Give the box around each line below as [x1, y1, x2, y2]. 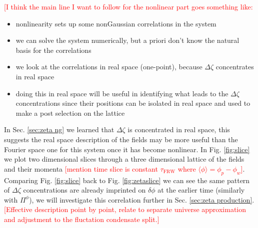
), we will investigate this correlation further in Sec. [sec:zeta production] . [29, 194, 254, 205]
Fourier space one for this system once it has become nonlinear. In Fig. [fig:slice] [4, 144, 250, 154]
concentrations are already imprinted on [23, 185, 146, 195]
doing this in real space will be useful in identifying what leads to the [15, 88, 228, 98]
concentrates [215, 61, 254, 72]
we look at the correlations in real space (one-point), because [15, 61, 202, 72]
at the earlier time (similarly [157, 185, 245, 195]
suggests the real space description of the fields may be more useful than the [4, 134, 238, 144]
